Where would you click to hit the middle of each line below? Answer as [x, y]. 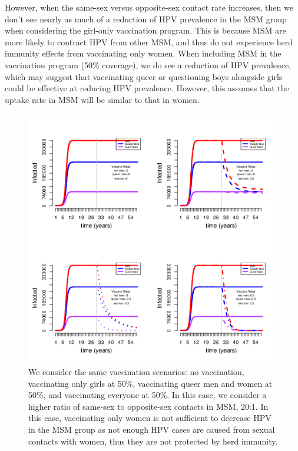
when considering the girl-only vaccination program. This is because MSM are [145, 30]
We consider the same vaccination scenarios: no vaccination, [136, 371]
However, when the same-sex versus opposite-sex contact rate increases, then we [149, 7]
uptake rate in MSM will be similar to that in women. [102, 99]
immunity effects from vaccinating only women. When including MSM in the [143, 53]
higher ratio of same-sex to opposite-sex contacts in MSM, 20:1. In [148, 406]
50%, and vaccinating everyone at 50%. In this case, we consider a [148, 395]
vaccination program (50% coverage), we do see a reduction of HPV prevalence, [148, 64]
